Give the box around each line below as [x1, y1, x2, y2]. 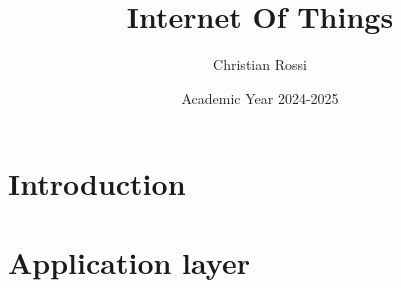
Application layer [8, 241, 250, 282]
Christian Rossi [213, 54, 307, 75]
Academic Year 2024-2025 [181, 87, 339, 108]
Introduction [8, 163, 186, 204]
